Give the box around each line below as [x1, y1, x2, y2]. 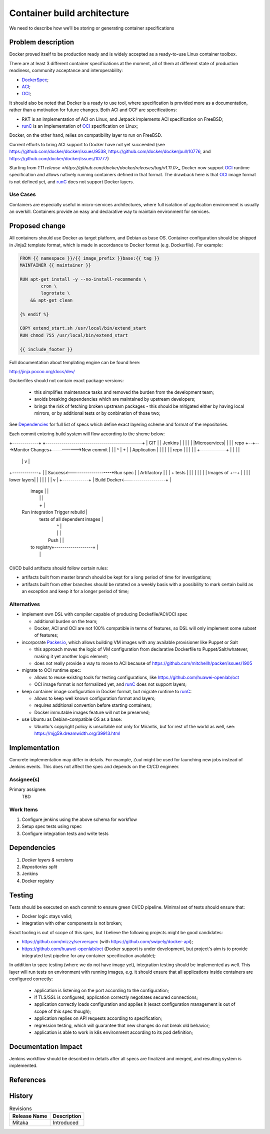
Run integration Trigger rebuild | [21, 509, 87, 515]
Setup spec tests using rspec [21, 823, 82, 829]
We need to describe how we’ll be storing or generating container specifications [9, 25, 174, 31]
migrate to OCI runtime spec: [21, 667, 81, 673]
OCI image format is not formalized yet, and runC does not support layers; [34, 681, 187, 687]
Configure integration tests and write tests [21, 830, 109, 836]
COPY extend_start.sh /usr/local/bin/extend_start [19, 326, 147, 331]
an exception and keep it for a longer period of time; [21, 589, 129, 595]
